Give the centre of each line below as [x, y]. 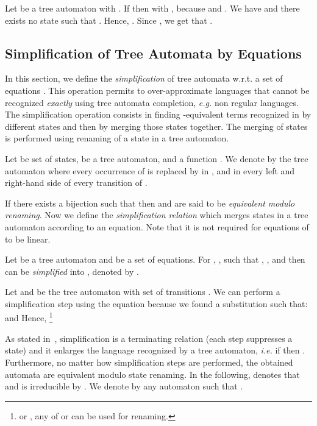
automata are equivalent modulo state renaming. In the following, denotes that [152, 374]
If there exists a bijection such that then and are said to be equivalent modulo [150, 203]
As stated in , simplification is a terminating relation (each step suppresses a [149, 338]
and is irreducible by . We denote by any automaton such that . [124, 386]
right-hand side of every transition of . [76, 183]
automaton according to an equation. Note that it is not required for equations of [157, 226]
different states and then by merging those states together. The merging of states [156, 126]
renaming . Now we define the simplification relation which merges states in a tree [157, 215]
